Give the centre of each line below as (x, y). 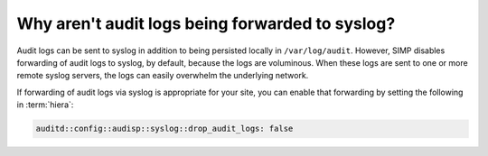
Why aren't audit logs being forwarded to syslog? (206, 23)
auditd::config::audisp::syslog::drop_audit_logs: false (164, 129)
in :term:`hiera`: (45, 105)
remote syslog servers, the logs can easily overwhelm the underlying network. (163, 76)
